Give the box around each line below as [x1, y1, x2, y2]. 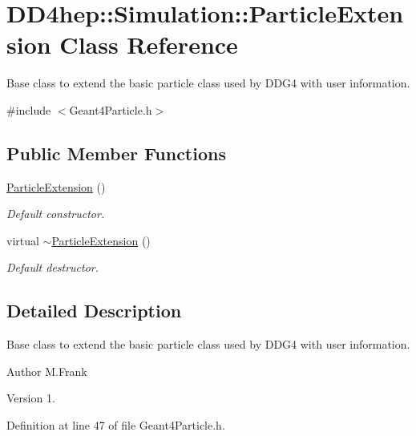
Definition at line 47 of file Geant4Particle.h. [6, 417, 225, 434]
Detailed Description [6, 298, 182, 323]
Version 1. [6, 390, 55, 406]
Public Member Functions [6, 140, 226, 165]
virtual [6, 232, 39, 248]
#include [6, 101, 51, 118]
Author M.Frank [6, 362, 87, 379]
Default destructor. [6, 259, 99, 276]
